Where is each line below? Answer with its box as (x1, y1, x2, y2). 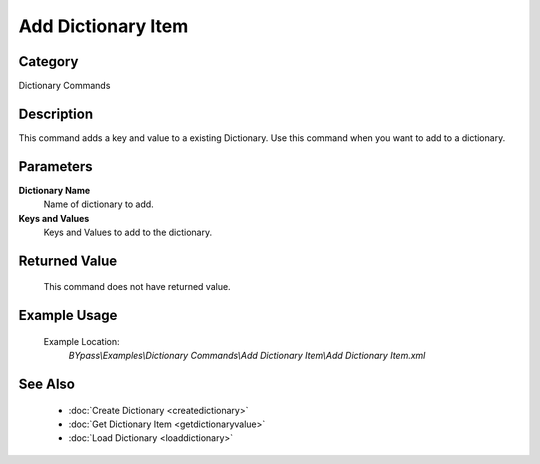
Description (18, 105, 94, 122)
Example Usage (18, 307, 118, 324)
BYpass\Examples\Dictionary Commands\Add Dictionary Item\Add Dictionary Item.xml (68, 350, 426, 362)
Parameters (18, 158, 93, 175)
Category (18, 53, 79, 70)
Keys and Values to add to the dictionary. (43, 226, 213, 239)
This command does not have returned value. (43, 281, 231, 293)
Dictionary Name (18, 184, 91, 196)
